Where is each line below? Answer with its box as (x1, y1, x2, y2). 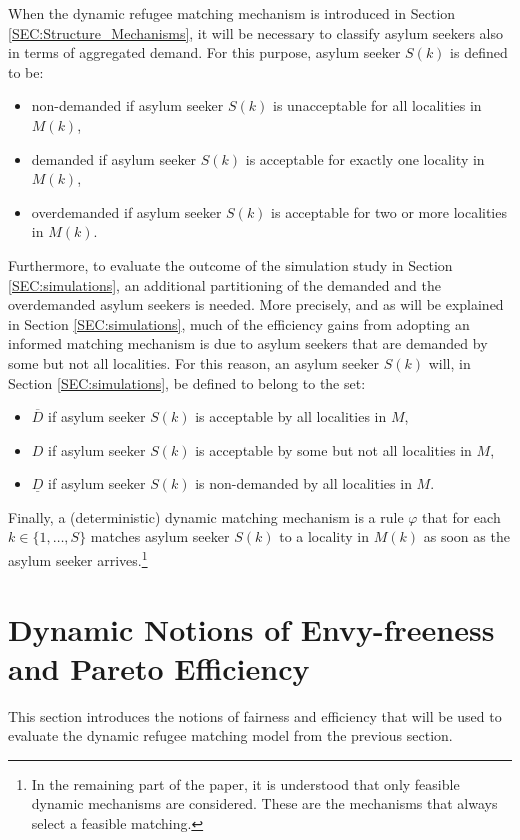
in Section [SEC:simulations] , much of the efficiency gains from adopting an (8, 313, 470, 334)
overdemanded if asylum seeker (31, 201, 222, 222)
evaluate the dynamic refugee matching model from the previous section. (8, 725, 453, 746)
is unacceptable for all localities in (273, 95, 482, 116)
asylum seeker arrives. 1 (8, 547, 148, 570)
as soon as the (423, 526, 510, 547)
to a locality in (279, 526, 370, 547)
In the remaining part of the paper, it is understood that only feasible (31, 773, 460, 794)
